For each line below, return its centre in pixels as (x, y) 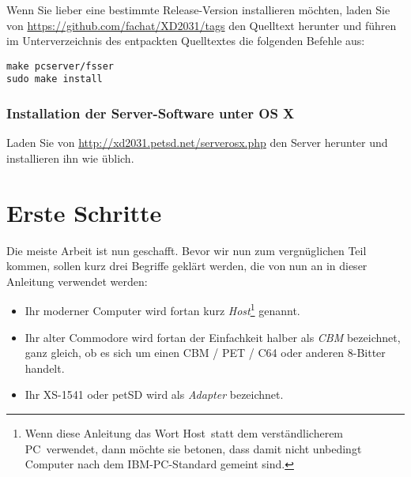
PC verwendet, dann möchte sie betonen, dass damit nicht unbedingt (193, 448)
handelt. (45, 368)
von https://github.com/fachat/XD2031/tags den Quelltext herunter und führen (202, 25)
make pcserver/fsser (60, 66)
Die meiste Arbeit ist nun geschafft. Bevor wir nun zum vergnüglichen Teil (187, 250)
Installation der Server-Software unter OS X (151, 113)
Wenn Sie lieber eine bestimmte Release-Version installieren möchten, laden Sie (198, 9)
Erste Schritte (84, 212)
